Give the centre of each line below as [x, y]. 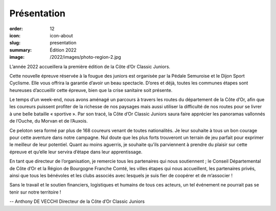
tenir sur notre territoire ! [35, 192]
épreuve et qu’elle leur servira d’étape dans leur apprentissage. [76, 152]
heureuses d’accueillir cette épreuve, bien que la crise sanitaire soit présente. [91, 90]
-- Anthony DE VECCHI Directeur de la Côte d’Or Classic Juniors [77, 201]
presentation [63, 43]
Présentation [38, 13]
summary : [21, 50]
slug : [15, 43]
